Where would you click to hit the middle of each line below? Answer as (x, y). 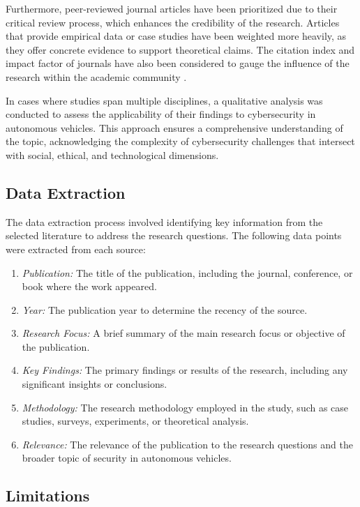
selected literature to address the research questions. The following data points (174, 235)
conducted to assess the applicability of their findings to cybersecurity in (161, 114)
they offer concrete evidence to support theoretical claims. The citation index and (180, 49)
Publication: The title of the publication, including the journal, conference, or (187, 272)
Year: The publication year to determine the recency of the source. (165, 309)
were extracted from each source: (76, 249)
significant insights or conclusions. (95, 384)
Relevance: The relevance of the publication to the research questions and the (187, 444)
